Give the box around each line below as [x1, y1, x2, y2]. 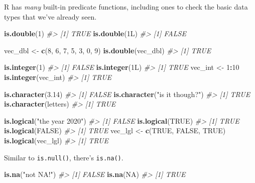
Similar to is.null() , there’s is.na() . [4, 152, 123, 162]
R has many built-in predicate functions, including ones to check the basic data [4, 2, 248, 12]
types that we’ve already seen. [4, 11, 97, 22]
